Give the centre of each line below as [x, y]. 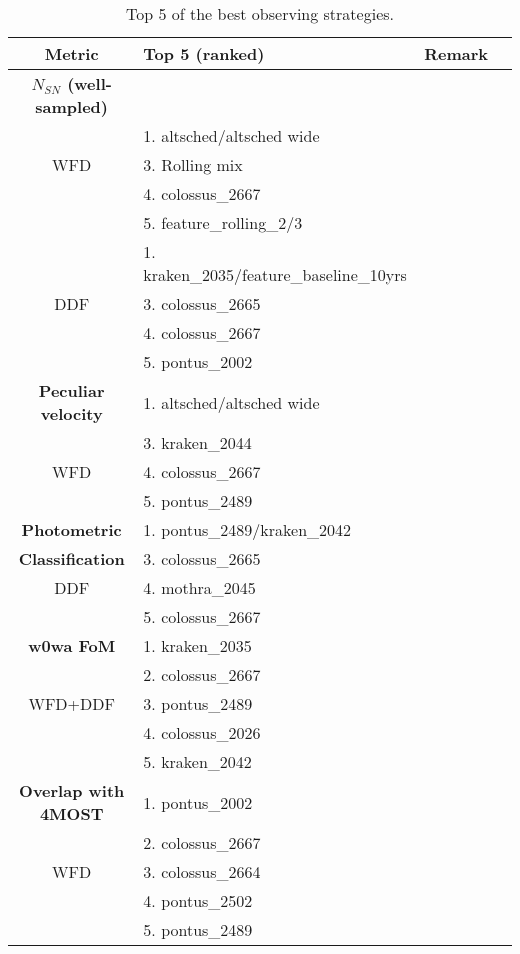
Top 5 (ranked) [204, 53]
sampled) [72, 106]
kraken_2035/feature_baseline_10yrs [275, 274]
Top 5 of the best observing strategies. [260, 13]
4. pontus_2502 [198, 900]
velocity [71, 413]
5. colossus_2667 [202, 616]
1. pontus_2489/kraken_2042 [247, 529]
